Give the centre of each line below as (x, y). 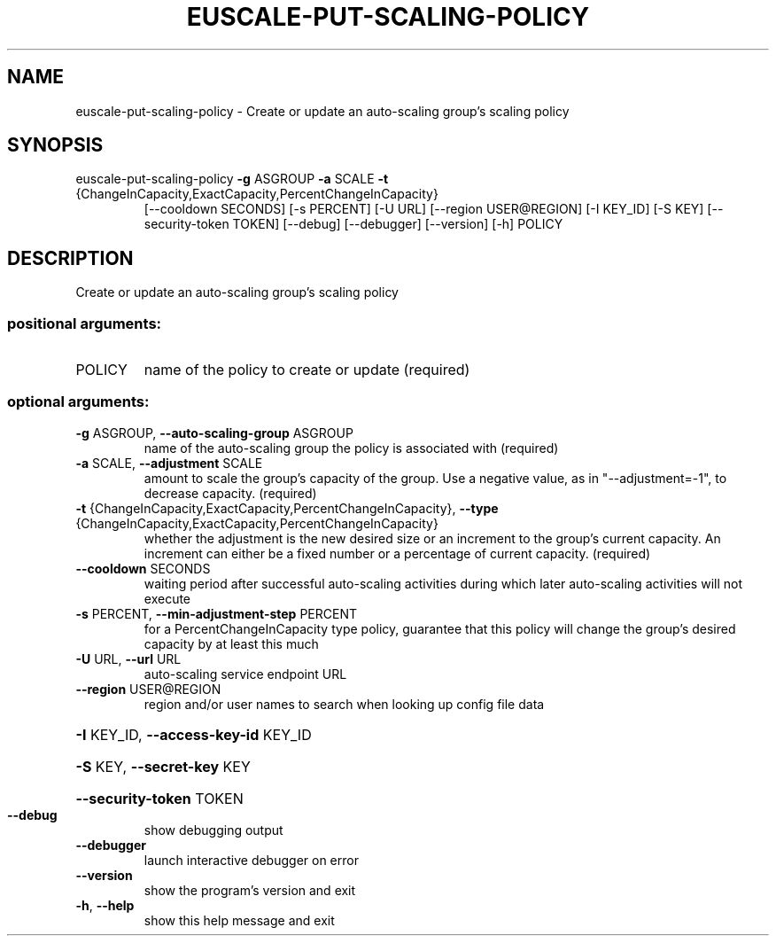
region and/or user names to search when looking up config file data (344, 704)
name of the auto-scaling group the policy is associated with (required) (351, 448)
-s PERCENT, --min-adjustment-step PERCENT (216, 613)
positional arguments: (85, 323)
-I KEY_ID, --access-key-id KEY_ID (194, 734)
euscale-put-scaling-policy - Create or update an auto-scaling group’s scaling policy (322, 111)
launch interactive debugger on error (251, 860)
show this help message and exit (239, 920)
